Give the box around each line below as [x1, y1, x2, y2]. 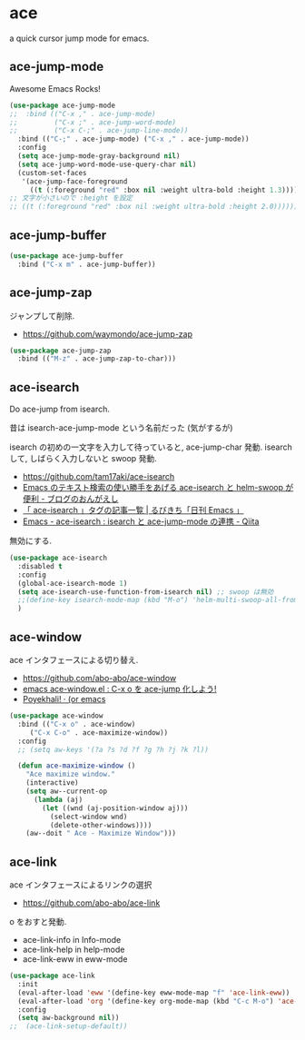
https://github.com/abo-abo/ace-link [22, 897, 161, 908]
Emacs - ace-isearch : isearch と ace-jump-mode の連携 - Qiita [22, 516, 260, 527]
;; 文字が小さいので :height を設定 [9, 193, 133, 203]
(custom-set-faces [17, 168, 88, 177]
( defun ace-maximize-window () [17, 761, 136, 770]
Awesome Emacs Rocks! [9, 83, 102, 94]
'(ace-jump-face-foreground [21, 176, 128, 186]
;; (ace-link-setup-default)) [9, 1022, 128, 1031]
